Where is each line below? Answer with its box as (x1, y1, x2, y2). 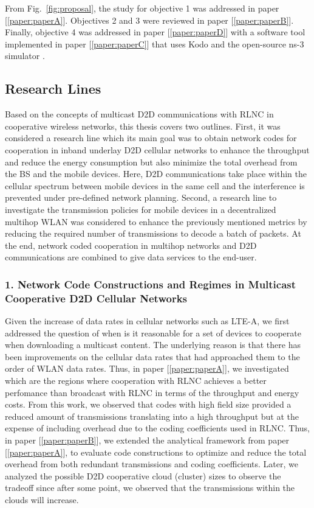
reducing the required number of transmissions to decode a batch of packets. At (5, 227, 301, 240)
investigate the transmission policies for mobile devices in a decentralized (5, 203, 276, 215)
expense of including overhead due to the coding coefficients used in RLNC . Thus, (5, 422, 310, 434)
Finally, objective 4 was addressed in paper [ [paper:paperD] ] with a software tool (5, 26, 305, 38)
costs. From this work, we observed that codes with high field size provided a (5, 398, 292, 411)
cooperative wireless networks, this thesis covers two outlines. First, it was (5, 119, 281, 132)
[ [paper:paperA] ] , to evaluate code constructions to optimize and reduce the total (5, 445, 307, 458)
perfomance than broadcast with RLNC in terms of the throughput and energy (5, 386, 299, 398)
